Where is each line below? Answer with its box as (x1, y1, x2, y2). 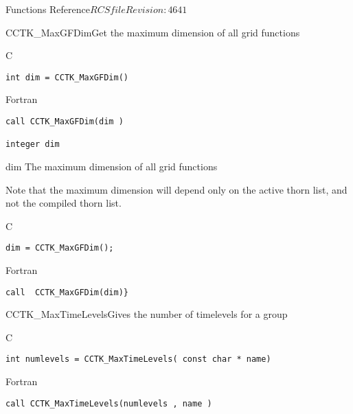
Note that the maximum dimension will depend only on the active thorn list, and (5, 182, 348, 196)
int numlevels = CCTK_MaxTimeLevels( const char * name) (5, 354, 271, 365)
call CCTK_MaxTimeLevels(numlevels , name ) (5, 398, 212, 409)
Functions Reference (5, 2, 91, 16)
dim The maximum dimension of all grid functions (5, 159, 218, 173)
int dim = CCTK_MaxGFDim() (5, 72, 128, 82)
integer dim (5, 139, 60, 150)
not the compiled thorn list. (5, 196, 122, 210)
